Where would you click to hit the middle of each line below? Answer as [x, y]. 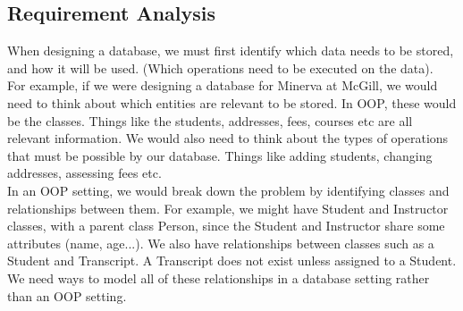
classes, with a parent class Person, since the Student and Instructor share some [226, 226]
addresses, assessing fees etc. [84, 173]
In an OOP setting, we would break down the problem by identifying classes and [228, 190]
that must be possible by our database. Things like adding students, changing [220, 155]
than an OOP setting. [67, 295]
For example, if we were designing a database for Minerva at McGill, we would [223, 85]
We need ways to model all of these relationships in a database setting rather [219, 277]
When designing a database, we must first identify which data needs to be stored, [231, 50]
